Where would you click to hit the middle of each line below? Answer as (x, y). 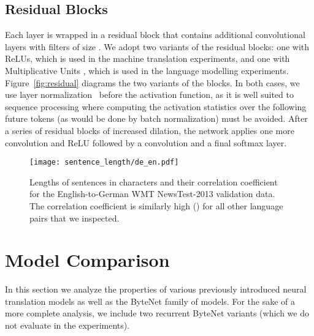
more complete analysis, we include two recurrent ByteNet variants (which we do (157, 313)
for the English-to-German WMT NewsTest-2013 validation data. (152, 194)
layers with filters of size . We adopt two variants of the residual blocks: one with (157, 46)
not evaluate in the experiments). (67, 325)
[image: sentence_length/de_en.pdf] (104, 162)
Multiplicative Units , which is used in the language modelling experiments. (147, 70)
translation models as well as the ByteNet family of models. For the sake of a (150, 301)
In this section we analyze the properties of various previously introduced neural (156, 289)
